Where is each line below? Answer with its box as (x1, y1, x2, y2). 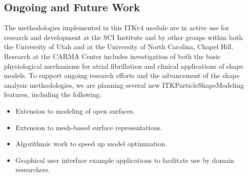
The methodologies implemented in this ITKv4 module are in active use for (4, 22, 229, 33)
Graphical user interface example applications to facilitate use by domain (15, 155, 234, 165)
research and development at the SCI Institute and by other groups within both (4, 32, 243, 42)
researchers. (15, 164, 50, 175)
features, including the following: (4, 89, 102, 99)
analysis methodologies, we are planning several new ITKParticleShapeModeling (4, 79, 244, 90)
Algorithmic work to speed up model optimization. (15, 138, 167, 149)
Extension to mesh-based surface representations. (15, 122, 163, 132)
